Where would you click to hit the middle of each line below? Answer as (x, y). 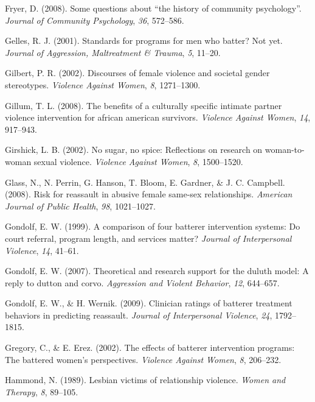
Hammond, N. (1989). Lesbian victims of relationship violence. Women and (145, 380)
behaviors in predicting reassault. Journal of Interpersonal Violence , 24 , (139, 315)
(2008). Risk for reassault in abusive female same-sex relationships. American (149, 194)
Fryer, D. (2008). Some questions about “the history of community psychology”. (153, 8)
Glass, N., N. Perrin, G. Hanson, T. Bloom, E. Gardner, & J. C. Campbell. (145, 182)
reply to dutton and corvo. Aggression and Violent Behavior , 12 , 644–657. (142, 282)
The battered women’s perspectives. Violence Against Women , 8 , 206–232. (143, 359)
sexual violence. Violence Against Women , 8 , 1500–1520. (138, 161)
